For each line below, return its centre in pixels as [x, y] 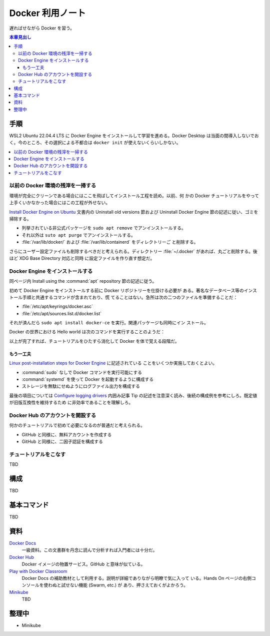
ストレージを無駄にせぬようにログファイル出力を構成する [81, 386]
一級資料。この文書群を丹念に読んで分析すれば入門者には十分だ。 [89, 550]
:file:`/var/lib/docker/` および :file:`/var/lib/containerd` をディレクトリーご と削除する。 [110, 242]
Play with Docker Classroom [38, 571]
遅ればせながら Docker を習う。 [42, 28]
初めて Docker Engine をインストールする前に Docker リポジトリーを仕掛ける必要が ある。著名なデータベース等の [127, 290]
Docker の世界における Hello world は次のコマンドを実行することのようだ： [87, 332]
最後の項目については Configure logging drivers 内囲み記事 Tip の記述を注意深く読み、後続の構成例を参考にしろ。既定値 [133, 395]
